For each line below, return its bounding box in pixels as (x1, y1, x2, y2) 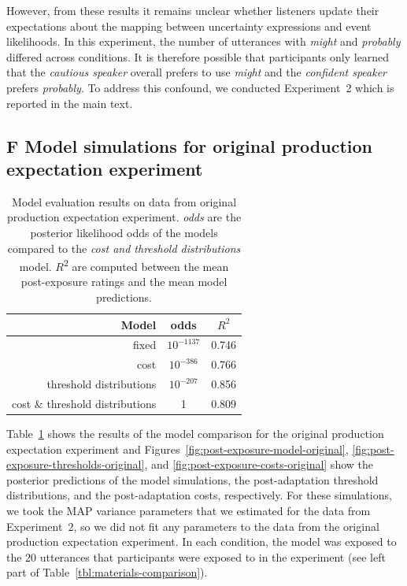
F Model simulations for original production (6, 133, 372, 158)
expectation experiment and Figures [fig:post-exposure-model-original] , (6, 440, 349, 457)
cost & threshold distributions (12, 395, 157, 411)
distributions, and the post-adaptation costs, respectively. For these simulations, (6, 487, 392, 503)
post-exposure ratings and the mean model (20, 273, 228, 290)
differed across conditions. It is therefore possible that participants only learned (6, 48, 390, 65)
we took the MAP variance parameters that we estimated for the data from (6, 503, 371, 518)
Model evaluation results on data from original (12, 193, 237, 210)
